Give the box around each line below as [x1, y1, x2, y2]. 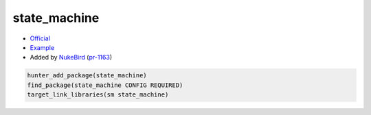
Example [30, 43, 55, 51]
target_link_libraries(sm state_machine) [27, 91, 169, 99]
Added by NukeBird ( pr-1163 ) [30, 53, 113, 62]
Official [30, 34, 51, 42]
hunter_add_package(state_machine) [27, 72, 147, 79]
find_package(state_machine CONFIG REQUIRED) [27, 81, 183, 89]
